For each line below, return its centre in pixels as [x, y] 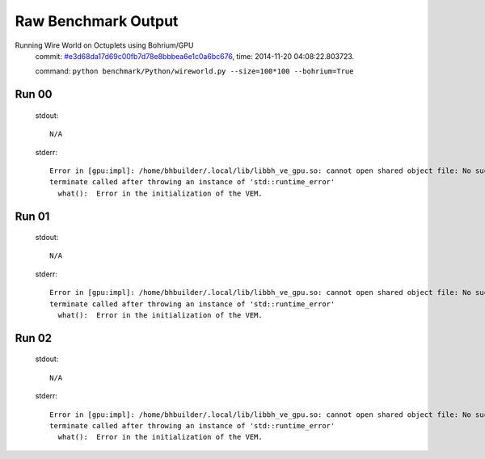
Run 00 [34, 94]
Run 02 [34, 338]
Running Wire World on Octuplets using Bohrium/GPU [104, 45]
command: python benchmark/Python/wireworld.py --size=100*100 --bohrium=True [194, 71]
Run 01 [32, 216]
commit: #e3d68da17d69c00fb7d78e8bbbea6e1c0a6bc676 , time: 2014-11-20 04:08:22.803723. [195, 56]
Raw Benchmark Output [97, 21]
